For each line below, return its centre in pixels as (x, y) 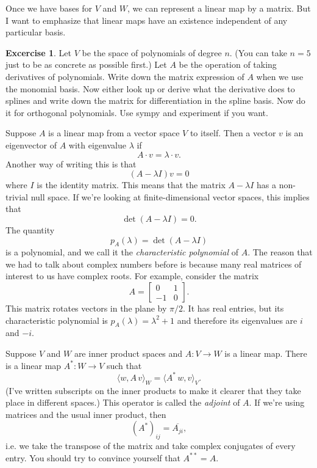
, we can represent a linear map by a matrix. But (219, 8)
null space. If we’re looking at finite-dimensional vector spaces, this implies (170, 196)
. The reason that (280, 252)
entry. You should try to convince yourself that (93, 457)
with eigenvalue (97, 144)
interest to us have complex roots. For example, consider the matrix (132, 276)
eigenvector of (31, 144)
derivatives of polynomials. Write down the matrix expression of (125, 76)
